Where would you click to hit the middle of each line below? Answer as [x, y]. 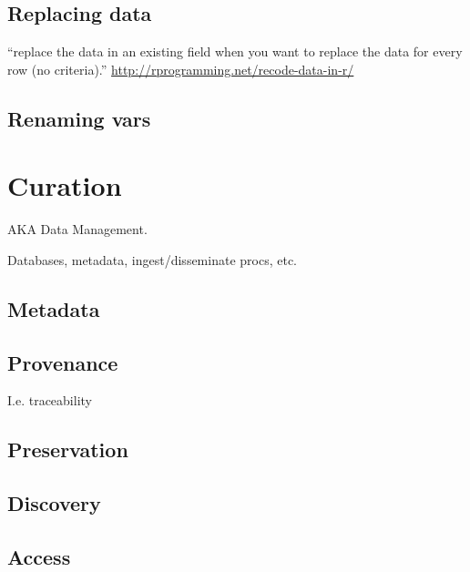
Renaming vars [79, 118]
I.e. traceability [50, 400]
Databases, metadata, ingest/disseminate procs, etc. [152, 259]
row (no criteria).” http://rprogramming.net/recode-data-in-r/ [181, 69]
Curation [65, 185]
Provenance [63, 362]
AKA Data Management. [77, 229]
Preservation [68, 449]
